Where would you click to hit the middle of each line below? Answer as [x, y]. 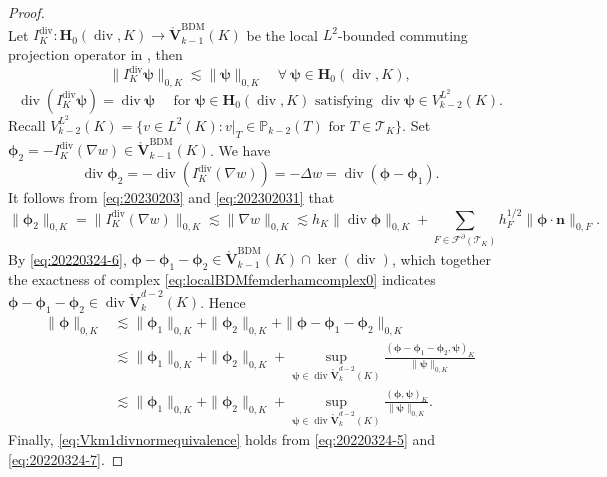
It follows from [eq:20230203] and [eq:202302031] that [171, 197]
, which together [441, 258]
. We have [240, 149]
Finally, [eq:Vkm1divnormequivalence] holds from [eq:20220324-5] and [222, 439]
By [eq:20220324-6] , [67, 258]
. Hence [223, 301]
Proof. [26, 12]
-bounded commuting [402, 34]
